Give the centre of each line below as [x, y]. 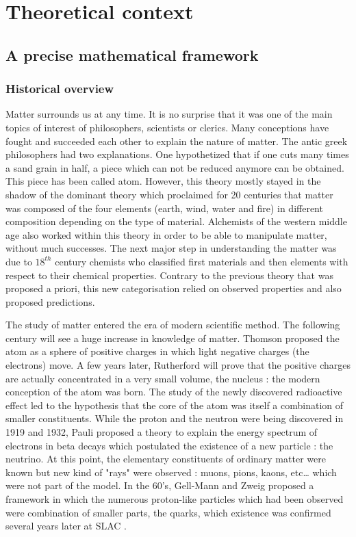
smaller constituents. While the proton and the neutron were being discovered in [175, 418]
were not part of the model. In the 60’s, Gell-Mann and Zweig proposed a [160, 485]
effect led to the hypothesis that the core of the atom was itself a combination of [175, 405]
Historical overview [60, 89]
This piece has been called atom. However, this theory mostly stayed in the [163, 181]
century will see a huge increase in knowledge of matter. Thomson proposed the [173, 338]
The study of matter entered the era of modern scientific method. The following [173, 325]
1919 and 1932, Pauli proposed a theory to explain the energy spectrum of [162, 432]
